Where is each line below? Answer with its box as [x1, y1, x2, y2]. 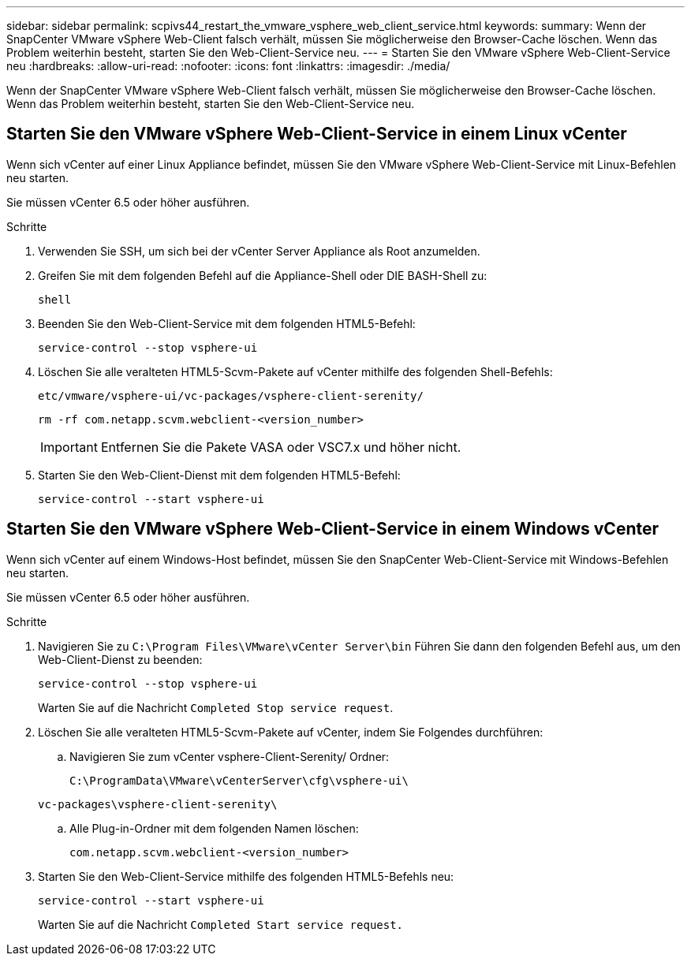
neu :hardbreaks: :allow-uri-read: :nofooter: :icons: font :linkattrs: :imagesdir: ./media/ [6, 59, 450, 73]
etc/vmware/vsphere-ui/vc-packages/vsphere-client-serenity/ [38, 389, 424, 402]
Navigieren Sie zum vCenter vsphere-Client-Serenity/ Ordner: [69, 749, 390, 763]
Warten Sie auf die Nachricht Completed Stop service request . [38, 700, 394, 714]
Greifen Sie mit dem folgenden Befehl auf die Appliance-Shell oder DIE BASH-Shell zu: [38, 268, 487, 282]
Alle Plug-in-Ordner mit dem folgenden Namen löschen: [69, 821, 359, 835]
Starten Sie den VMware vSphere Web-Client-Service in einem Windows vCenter [6, 519, 659, 539]
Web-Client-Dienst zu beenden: [38, 652, 203, 666]
